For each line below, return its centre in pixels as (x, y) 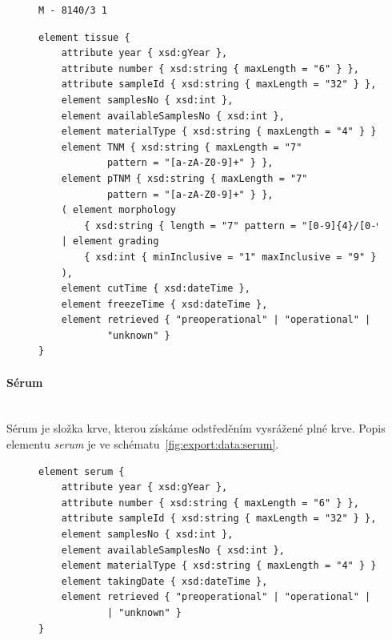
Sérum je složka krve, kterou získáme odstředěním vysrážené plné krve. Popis (196, 428)
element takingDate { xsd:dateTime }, (164, 581)
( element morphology (118, 210)
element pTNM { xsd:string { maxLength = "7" (184, 178)
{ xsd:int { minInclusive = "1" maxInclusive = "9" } (230, 257)
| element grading (110, 242)
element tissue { (84, 37)
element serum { (82, 471)
